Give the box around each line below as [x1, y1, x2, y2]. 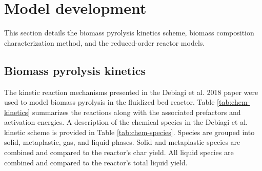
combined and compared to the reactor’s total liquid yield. [4, 157, 188, 167]
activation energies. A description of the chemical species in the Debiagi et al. [4, 117, 248, 127]
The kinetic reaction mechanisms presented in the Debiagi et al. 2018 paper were [4, 86, 258, 97]
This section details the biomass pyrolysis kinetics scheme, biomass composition [4, 27, 254, 38]
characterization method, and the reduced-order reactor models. [4, 37, 205, 48]
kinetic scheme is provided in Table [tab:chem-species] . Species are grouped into [4, 126, 255, 137]
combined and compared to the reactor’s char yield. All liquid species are [4, 147, 234, 158]
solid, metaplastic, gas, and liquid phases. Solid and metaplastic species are [4, 137, 240, 147]
